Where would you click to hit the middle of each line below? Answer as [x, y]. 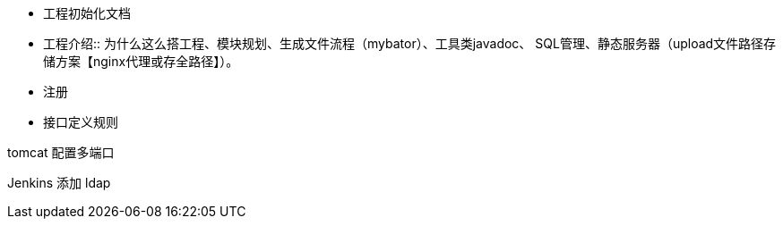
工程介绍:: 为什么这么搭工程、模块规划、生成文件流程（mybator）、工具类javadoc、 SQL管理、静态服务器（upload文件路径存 [410, 43]
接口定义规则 [81, 122]
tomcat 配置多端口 [61, 152]
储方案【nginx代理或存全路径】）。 [141, 61]
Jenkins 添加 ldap [59, 183]
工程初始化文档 [87, 13]
